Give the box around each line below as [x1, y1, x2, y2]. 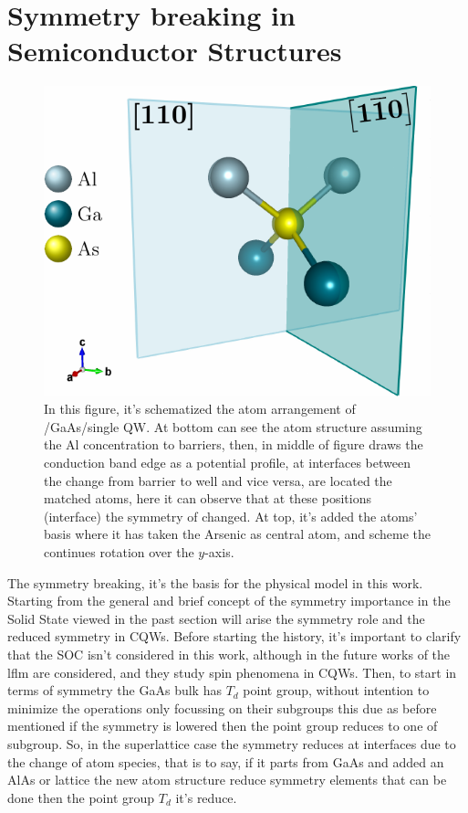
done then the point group [7, 787, 155, 807]
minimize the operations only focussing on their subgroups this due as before [7, 698, 437, 717]
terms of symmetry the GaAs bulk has [7, 681, 222, 700]
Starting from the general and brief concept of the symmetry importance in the [7, 591, 451, 610]
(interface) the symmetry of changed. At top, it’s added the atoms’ [44, 506, 418, 525]
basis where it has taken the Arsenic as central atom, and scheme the [44, 524, 432, 544]
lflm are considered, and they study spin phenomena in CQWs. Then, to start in [7, 662, 457, 681]
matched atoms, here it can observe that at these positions [44, 489, 371, 508]
